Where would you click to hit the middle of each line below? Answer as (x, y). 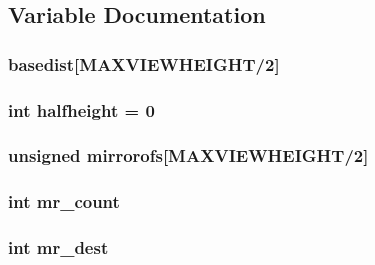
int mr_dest (58, 247)
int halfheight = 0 (81, 109)
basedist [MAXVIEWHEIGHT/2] (144, 63)
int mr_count (64, 201)
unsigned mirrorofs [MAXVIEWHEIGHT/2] (188, 155)
